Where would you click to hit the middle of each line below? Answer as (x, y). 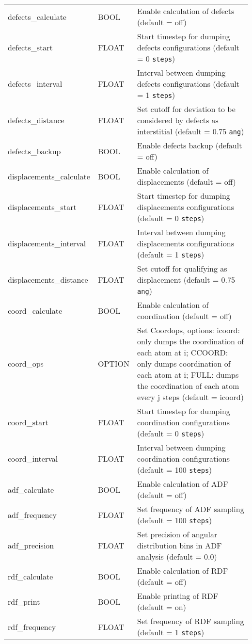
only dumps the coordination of (191, 341)
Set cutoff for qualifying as (182, 268)
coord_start (28, 422)
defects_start (30, 47)
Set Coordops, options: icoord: (189, 330)
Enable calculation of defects (186, 11)
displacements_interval (47, 243)
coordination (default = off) (184, 316)
